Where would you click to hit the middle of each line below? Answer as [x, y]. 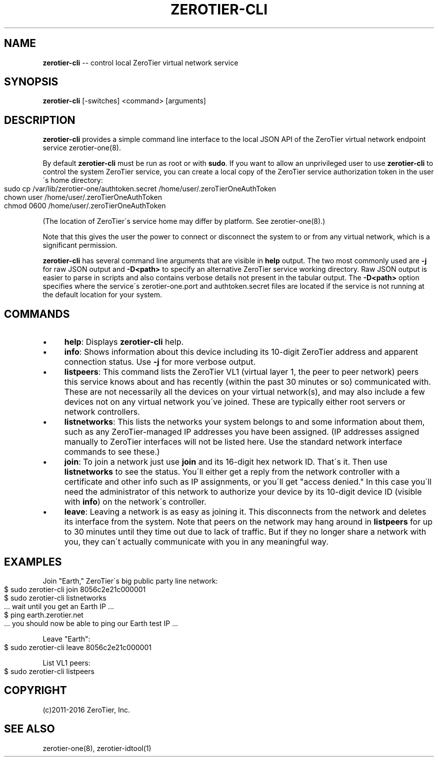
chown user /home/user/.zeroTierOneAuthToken [83, 197]
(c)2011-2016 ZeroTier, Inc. [86, 710]
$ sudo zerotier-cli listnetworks [55, 598]
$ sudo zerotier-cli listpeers [49, 671]
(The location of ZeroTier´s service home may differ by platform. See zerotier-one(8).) [184, 221]
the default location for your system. [102, 295]
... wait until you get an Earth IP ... [59, 606]
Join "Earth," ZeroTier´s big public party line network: [130, 581]
